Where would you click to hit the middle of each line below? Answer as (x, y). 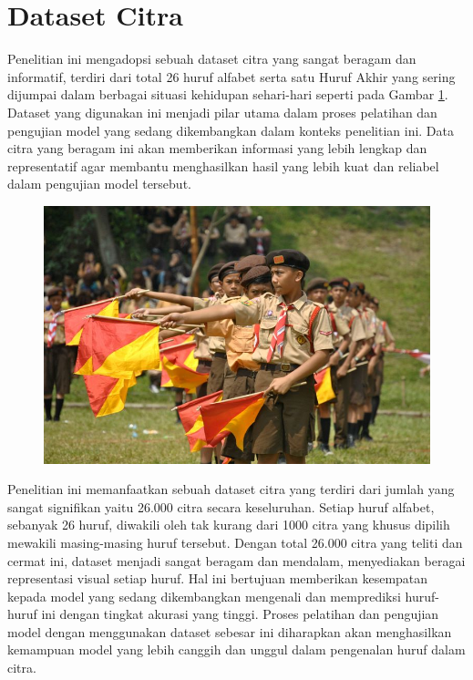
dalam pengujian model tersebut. (99, 184)
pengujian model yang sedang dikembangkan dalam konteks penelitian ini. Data (231, 130)
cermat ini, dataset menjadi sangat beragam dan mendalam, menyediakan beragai (236, 560)
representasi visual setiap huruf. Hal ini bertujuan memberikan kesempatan (218, 578)
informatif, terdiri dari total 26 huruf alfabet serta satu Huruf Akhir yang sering (231, 76)
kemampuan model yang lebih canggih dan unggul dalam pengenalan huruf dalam (236, 649)
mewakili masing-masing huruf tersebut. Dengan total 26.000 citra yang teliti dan (235, 542)
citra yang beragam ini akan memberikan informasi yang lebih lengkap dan (217, 148)
